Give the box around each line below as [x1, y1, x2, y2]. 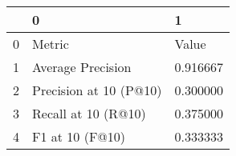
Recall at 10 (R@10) [32, 104, 146, 122]
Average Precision [32, 58, 132, 76]
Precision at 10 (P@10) [32, 81, 162, 99]
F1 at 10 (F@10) [32, 127, 126, 146]
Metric [32, 34, 69, 53]
